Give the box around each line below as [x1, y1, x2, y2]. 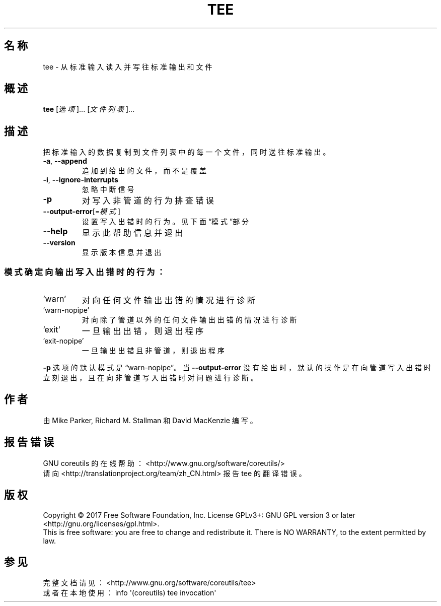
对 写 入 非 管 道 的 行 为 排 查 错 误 [82, 195, 214, 206]
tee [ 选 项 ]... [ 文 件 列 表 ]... [43, 105, 135, 114]
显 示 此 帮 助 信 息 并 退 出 [82, 228, 183, 238]
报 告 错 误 [4, 436, 54, 449]
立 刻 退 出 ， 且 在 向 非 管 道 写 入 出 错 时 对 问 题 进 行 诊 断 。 [43, 373, 258, 382]
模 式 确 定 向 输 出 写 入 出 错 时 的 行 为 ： [4, 266, 165, 277]
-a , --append [43, 157, 87, 166]
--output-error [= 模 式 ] [43, 207, 121, 216]
